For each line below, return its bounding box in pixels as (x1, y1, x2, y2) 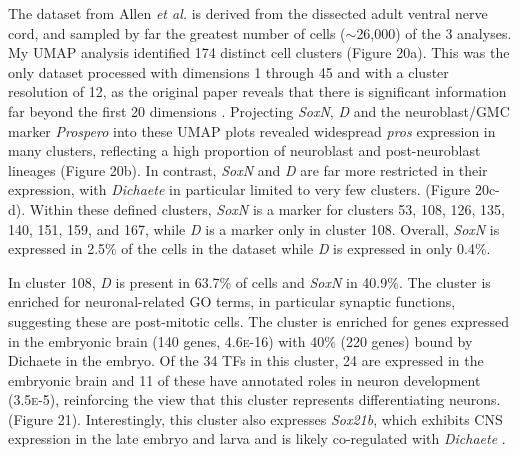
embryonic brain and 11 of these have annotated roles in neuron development (8, 369, 481, 390)
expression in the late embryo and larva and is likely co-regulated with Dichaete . (8, 428, 506, 449)
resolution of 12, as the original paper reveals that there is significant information (8, 81, 507, 102)
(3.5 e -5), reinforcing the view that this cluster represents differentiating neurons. (8, 389, 501, 410)
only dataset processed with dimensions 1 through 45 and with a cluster (8, 61, 449, 82)
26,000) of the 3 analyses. (356, 22, 512, 43)
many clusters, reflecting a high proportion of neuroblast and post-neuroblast (8, 140, 481, 161)
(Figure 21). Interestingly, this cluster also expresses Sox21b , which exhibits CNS (8, 408, 503, 429)
